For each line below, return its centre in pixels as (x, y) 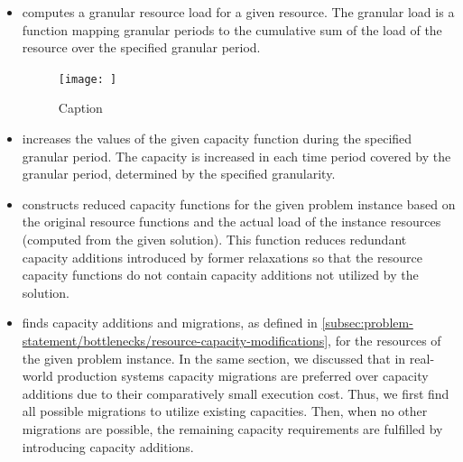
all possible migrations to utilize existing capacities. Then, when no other (225, 411)
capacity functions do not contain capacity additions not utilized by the (220, 275)
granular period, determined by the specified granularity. (179, 174)
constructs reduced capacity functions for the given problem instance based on (239, 203)
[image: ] (88, 79)
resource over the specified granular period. (141, 47)
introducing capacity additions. (108, 446)
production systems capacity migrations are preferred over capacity (243, 376)
